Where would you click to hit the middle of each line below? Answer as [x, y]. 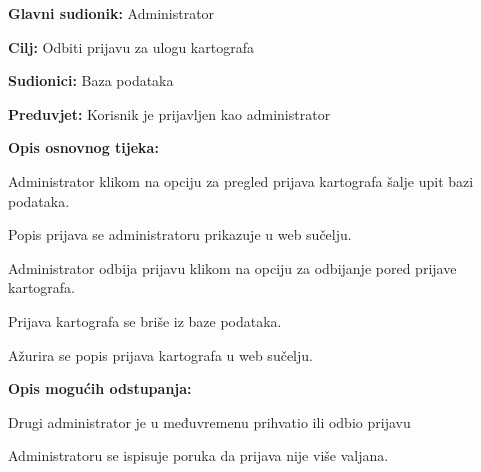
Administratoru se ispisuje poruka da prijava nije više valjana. [198, 455]
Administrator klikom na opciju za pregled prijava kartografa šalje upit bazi [241, 180]
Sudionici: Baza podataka [91, 80]
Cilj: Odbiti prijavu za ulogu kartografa [131, 46]
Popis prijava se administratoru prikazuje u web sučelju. [180, 234]
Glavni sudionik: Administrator [111, 13]
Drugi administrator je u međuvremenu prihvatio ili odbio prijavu [209, 421]
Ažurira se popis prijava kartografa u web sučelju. [160, 354]
